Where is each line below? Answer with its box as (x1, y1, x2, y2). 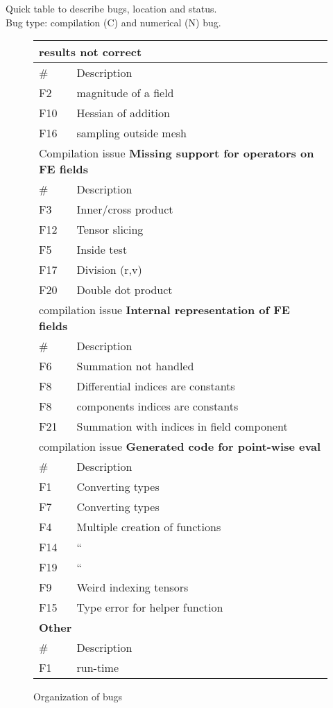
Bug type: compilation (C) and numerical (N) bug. (6, 15, 221, 29)
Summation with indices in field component (76, 418, 288, 435)
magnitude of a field (76, 85, 174, 101)
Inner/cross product (76, 201, 173, 218)
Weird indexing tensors (76, 579, 189, 596)
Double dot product (76, 282, 173, 298)
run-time (76, 659, 119, 676)
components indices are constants (76, 398, 239, 415)
